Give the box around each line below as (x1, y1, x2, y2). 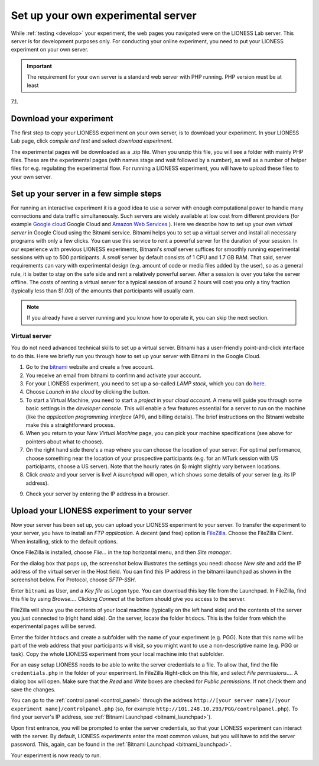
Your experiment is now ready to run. (11, 752, 102, 759)
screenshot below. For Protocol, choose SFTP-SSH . (11, 576, 136, 583)
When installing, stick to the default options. (11, 538, 118, 545)
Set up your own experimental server (11, 9, 197, 22)
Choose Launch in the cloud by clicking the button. (25, 388, 150, 395)
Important (27, 62, 53, 69)
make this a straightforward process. (25, 421, 115, 429)
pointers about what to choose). (25, 438, 103, 445)
